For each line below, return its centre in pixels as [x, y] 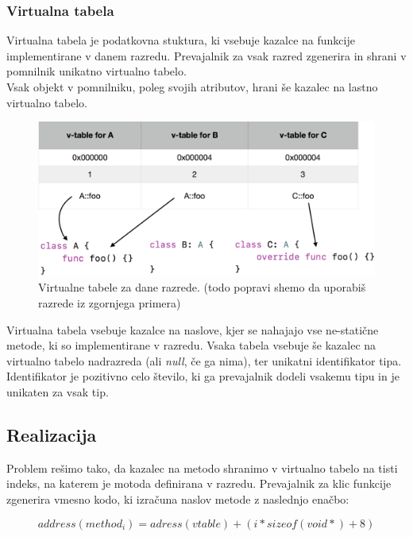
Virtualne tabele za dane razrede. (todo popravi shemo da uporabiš [202, 287]
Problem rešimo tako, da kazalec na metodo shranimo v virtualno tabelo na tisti [202, 467]
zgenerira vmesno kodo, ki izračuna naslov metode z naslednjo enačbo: [178, 498]
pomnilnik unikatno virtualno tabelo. [96, 71]
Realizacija [52, 434]
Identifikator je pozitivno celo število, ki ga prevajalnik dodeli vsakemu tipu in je [203, 376]
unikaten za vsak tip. [58, 391]
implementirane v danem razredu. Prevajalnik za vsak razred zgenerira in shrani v [206, 55]
